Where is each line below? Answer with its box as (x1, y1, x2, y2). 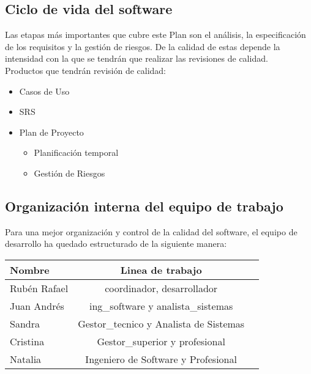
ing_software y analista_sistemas (89, 298, 233, 313)
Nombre (10, 262, 50, 277)
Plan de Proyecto (19, 125, 84, 138)
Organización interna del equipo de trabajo (5, 196, 283, 215)
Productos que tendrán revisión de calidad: (5, 64, 167, 76)
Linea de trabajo (120, 262, 202, 277)
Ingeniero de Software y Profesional (85, 351, 237, 366)
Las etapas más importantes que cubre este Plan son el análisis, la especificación (5, 28, 306, 41)
